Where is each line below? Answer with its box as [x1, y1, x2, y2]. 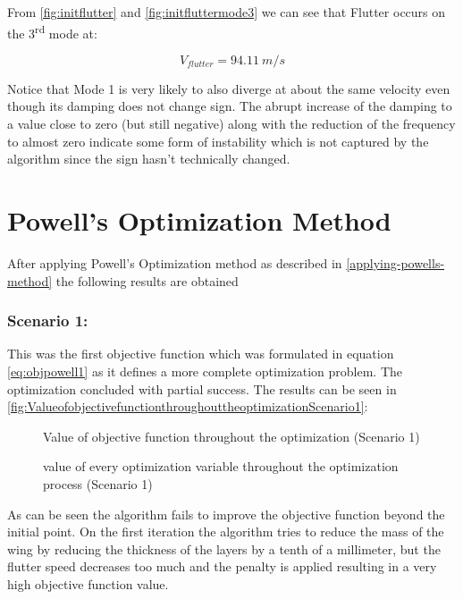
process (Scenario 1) [43, 474, 153, 493]
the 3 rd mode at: [7, 21, 97, 42]
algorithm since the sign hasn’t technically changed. [7, 149, 290, 168]
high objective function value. [7, 574, 169, 593]
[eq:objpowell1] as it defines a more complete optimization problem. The [7, 361, 402, 380]
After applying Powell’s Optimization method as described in [7, 253, 342, 272]
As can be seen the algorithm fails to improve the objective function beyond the [7, 504, 445, 523]
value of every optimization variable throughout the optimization [43, 457, 399, 476]
